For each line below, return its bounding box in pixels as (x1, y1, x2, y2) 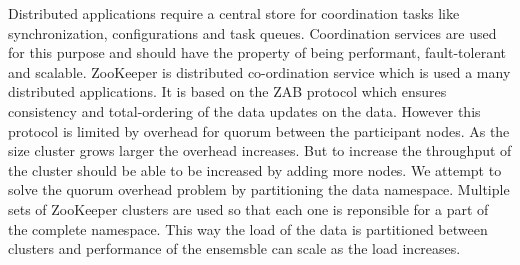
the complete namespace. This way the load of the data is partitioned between (8, 218, 488, 239)
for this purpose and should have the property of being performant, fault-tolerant (8, 42, 506, 63)
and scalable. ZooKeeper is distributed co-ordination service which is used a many (8, 61, 511, 82)
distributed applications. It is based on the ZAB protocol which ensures (8, 81, 447, 102)
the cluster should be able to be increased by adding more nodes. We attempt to (8, 159, 502, 180)
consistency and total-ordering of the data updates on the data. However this (8, 100, 481, 121)
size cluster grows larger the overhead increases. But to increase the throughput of (8, 140, 512, 161)
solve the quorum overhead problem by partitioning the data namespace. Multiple (8, 179, 510, 200)
